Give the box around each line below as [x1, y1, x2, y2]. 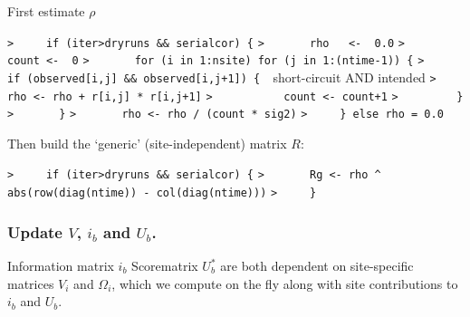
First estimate [7, 2, 85, 20]
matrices [7, 274, 54, 293]
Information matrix [7, 256, 114, 274]
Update [7, 220, 62, 243]
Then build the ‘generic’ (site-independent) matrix [7, 133, 287, 152]
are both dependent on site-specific [220, 256, 414, 274]
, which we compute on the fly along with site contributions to [111, 274, 458, 293]
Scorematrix [131, 256, 198, 274]
